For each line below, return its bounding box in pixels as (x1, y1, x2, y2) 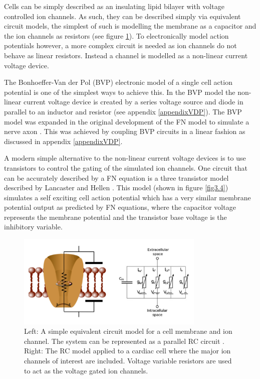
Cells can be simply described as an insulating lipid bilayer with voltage (4, 1, 224, 11)
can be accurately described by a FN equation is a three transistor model (4, 172, 229, 183)
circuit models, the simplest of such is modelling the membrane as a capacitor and (4, 21, 256, 31)
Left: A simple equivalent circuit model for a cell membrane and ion (24, 326, 232, 336)
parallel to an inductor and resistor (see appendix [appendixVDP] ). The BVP (4, 106, 242, 116)
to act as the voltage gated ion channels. (24, 365, 148, 375)
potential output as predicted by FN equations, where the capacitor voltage (4, 202, 236, 212)
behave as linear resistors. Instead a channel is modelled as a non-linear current (4, 50, 248, 60)
